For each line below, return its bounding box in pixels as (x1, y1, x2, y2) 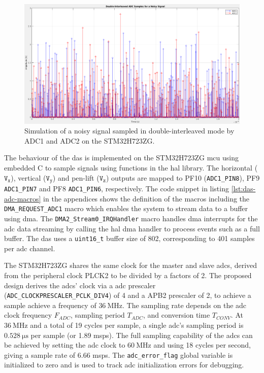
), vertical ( (11, 172, 46, 183)
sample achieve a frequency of (4, 299, 96, 310)
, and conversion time (143, 310, 210, 320)
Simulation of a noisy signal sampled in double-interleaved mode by (24, 125, 235, 136)
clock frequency (4, 310, 52, 320)
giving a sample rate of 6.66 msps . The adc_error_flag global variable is (4, 349, 233, 360)
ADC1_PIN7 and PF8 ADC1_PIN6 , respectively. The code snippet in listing (4, 183, 229, 194)
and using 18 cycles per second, (153, 340, 251, 350)
